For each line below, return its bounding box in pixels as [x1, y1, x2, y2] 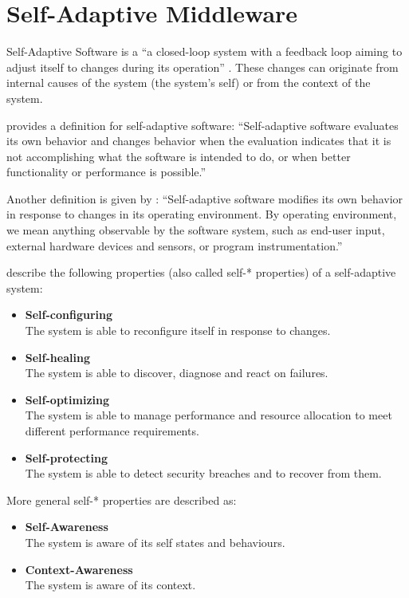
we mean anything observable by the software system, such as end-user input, [6, 222, 385, 238]
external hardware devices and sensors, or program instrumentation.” [6, 237, 343, 254]
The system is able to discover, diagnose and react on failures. [25, 364, 328, 381]
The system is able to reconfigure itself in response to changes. [25, 322, 331, 339]
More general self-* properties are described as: [6, 491, 237, 508]
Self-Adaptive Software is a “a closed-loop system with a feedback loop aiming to [6, 43, 403, 60]
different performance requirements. [25, 423, 199, 439]
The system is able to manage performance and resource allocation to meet [25, 407, 392, 423]
